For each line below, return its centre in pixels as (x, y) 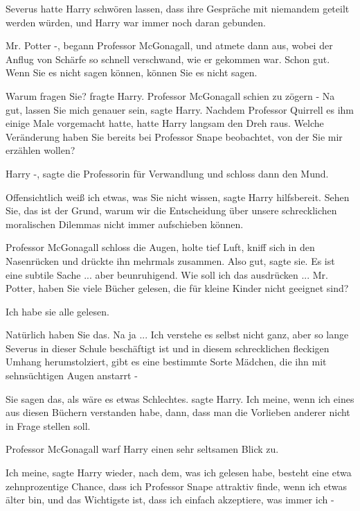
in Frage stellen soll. (48, 425)
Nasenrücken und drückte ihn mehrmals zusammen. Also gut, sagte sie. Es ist (170, 260)
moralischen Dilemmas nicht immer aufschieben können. (125, 224)
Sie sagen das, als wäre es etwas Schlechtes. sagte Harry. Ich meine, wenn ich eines (180, 398)
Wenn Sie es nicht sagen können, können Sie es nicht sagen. (132, 72)
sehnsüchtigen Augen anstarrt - (72, 375)
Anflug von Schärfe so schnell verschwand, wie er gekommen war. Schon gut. (168, 59)
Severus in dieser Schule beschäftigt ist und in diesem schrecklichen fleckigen (168, 348)
